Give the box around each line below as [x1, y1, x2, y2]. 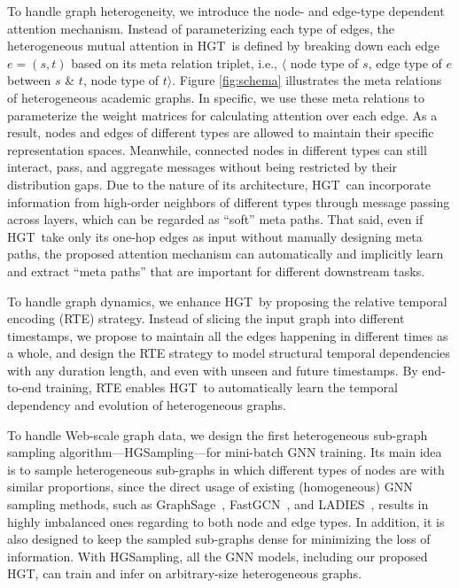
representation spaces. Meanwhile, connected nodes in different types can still [7, 140, 427, 159]
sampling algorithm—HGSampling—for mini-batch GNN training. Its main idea [7, 443, 442, 461]
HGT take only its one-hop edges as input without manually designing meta [7, 227, 423, 245]
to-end [7, 378, 42, 397]
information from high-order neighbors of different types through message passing [7, 192, 450, 211]
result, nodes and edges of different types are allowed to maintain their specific [7, 123, 434, 142]
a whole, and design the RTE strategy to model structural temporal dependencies [7, 344, 450, 362]
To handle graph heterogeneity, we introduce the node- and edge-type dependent [7, 2, 445, 19]
